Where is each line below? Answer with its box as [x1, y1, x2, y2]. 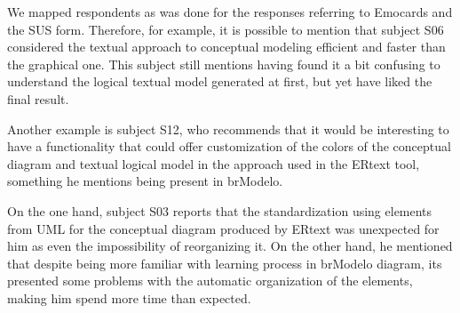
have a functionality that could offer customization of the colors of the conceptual [7, 137, 451, 156]
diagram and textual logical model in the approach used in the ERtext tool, [7, 154, 420, 173]
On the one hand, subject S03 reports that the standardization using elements [7, 201, 432, 220]
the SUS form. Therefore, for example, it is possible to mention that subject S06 [7, 20, 444, 38]
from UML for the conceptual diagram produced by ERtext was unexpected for [7, 219, 440, 237]
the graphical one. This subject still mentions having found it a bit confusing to [7, 54, 440, 73]
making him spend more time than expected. [7, 288, 251, 307]
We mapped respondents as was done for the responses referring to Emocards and [7, 3, 453, 20]
